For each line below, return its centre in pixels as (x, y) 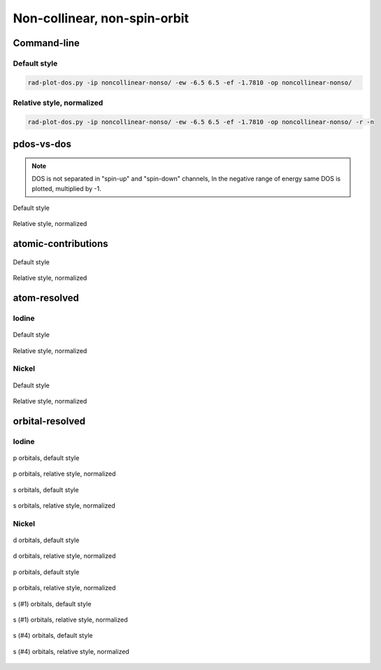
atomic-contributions (60, 244)
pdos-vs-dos (42, 144)
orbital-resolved (49, 421)
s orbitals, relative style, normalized (64, 506)
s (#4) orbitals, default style (53, 636)
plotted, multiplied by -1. (66, 188)
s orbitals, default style (46, 490)
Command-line (46, 43)
